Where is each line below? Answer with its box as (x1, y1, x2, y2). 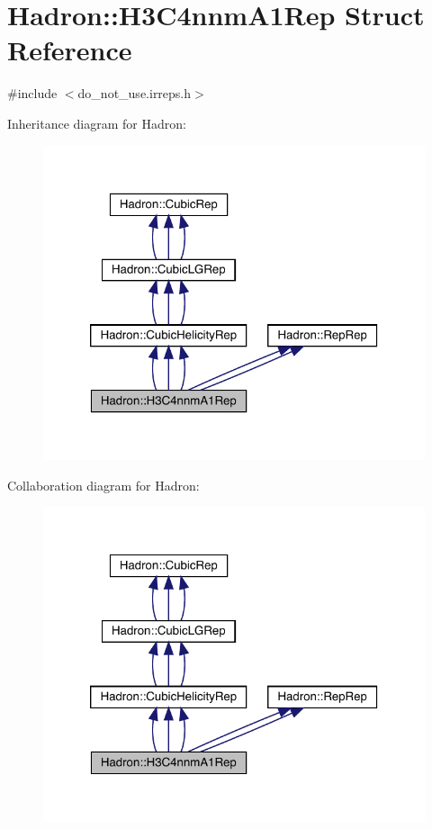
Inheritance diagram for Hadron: (7, 113, 186, 132)
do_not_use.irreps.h (77, 84, 192, 103)
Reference (7, 32, 132, 68)
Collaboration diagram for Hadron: (7, 475, 200, 494)
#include (7, 84, 58, 103)
